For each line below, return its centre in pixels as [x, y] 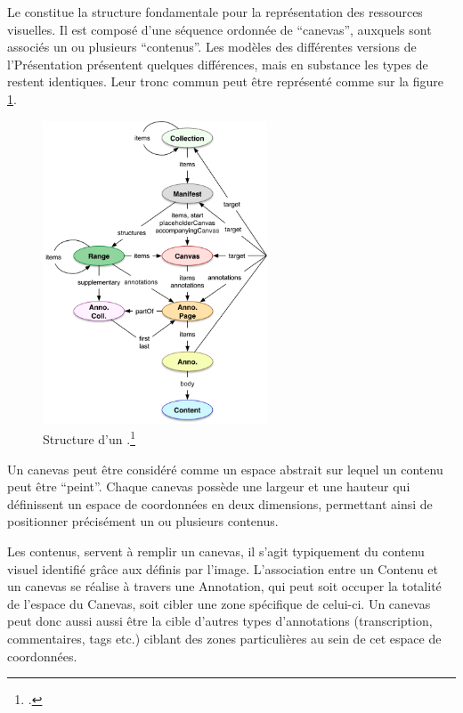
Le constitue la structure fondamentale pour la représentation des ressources [215, 12]
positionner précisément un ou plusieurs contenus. [143, 521]
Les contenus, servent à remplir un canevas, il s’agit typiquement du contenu [216, 551]
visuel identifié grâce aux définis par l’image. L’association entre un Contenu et [223, 568]
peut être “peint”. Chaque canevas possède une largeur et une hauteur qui [209, 486]
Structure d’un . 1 [89, 438]
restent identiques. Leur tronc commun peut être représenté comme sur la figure [225, 81]
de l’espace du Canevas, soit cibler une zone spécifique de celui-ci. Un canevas [219, 603]
